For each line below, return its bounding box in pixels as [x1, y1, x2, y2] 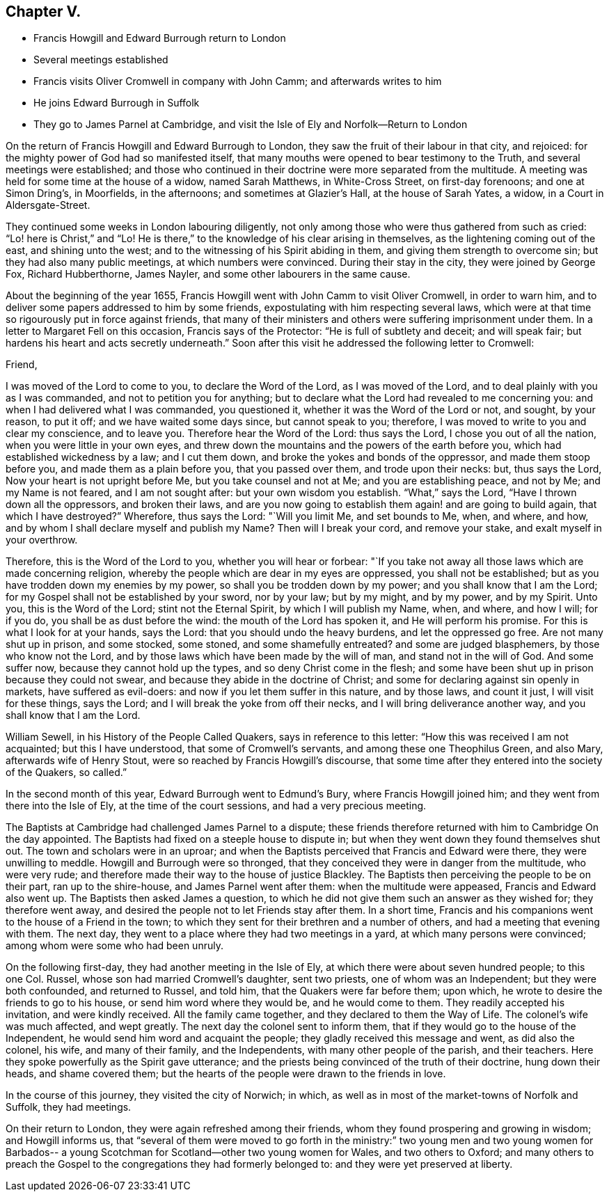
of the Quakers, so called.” [6, 766, 127, 779]
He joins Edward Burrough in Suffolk [33, 97, 200, 109]
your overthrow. [6, 534, 78, 546]
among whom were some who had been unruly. [6, 940, 223, 952]
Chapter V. [6, 3, 81, 20]
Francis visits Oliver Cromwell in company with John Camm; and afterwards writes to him [33, 75, 442, 88]
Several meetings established [33, 54, 168, 66]
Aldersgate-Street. [6, 199, 90, 212]
